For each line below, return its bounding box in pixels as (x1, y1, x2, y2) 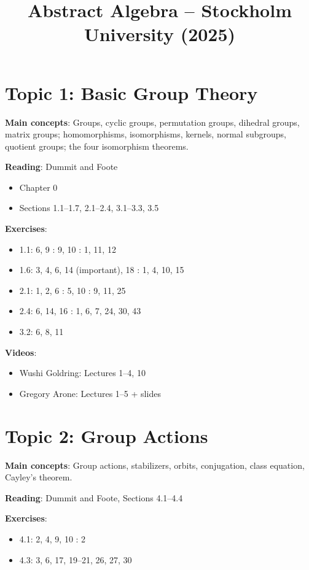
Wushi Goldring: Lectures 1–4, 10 (19, 366, 146, 379)
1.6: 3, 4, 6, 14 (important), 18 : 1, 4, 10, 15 (19, 263, 184, 276)
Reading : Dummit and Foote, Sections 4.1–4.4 (5, 491, 183, 504)
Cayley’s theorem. (5, 471, 72, 483)
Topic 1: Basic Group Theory (5, 80, 258, 105)
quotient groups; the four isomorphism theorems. (5, 139, 189, 152)
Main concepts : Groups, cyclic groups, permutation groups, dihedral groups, (5, 115, 300, 128)
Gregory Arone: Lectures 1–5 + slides (19, 387, 161, 399)
